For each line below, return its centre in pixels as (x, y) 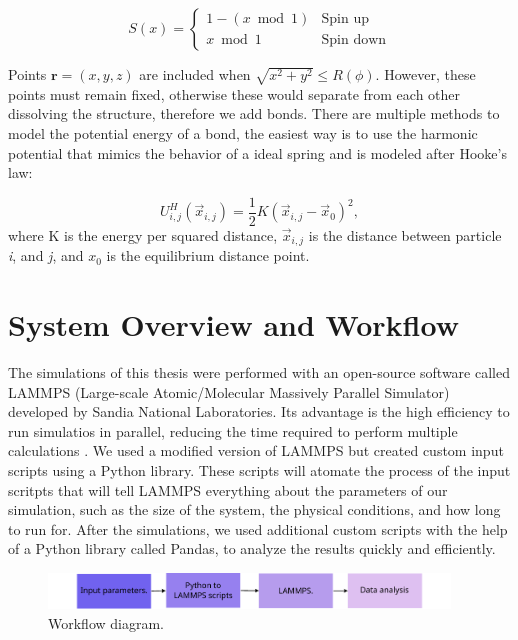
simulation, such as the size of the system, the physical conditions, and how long (254, 509)
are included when (195, 74)
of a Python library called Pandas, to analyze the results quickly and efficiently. (252, 548)
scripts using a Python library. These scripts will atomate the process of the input (259, 469)
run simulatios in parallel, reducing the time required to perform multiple (233, 430)
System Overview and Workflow (233, 324)
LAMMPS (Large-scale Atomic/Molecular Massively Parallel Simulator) (229, 391)
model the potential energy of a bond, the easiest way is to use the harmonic (243, 132)
